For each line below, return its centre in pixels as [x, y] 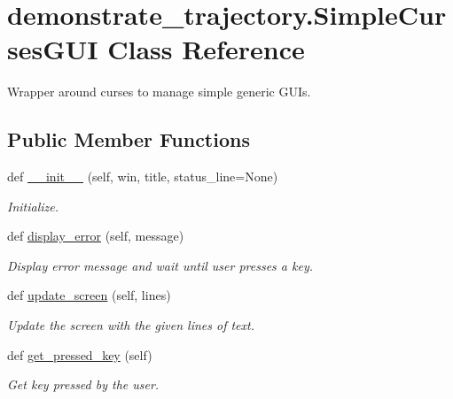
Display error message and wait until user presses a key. [160, 265]
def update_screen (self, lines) [89, 295]
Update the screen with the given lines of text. [131, 325]
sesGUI [53, 49]
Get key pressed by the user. [83, 384]
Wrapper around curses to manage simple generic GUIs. [159, 92]
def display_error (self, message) [96, 236]
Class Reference [206, 49]
